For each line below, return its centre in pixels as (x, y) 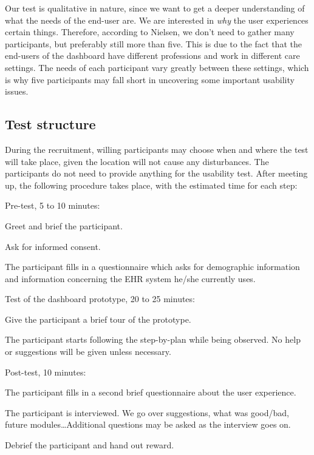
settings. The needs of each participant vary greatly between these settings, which (157, 67)
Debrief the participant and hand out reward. (90, 445)
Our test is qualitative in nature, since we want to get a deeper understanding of (155, 8)
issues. (17, 91)
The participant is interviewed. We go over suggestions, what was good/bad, (147, 412)
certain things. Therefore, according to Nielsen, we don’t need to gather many (150, 32)
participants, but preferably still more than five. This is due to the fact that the (153, 43)
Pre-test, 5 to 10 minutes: (53, 205)
